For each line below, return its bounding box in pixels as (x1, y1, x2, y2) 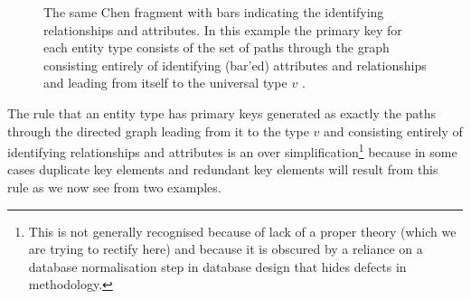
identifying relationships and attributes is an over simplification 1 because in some (7, 140, 457, 161)
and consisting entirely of (323, 121, 463, 140)
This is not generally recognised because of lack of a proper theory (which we (28, 221, 457, 240)
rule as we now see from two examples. (7, 178, 221, 196)
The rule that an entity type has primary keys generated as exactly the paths (7, 103, 437, 122)
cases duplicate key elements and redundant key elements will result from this (7, 160, 438, 179)
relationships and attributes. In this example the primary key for (43, 20, 402, 39)
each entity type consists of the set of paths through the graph (43, 38, 390, 57)
